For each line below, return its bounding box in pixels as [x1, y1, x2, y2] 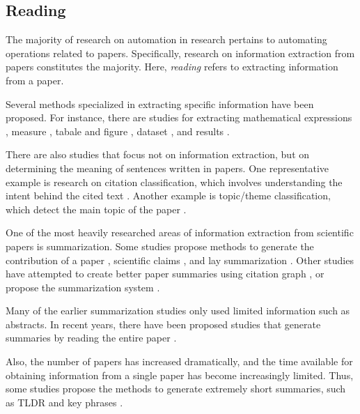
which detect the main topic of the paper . [6, 201, 187, 216]
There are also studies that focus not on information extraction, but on [6, 147, 310, 162]
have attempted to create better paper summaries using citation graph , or [6, 266, 324, 281]
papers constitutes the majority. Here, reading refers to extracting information [6, 59, 338, 74]
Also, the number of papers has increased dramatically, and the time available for [6, 354, 353, 369]
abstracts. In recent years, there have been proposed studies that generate [6, 316, 321, 331]
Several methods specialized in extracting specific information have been [6, 96, 314, 111]
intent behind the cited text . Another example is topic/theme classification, [6, 188, 331, 203]
